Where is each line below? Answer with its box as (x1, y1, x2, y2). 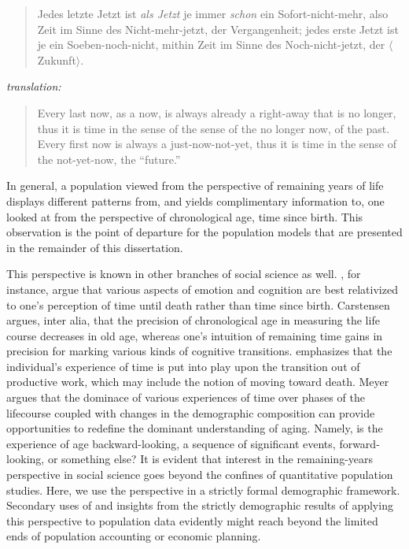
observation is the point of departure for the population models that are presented (6, 224, 403, 240)
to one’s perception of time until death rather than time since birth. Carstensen (6, 296, 390, 313)
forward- (339, 435, 380, 451)
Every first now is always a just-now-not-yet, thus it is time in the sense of (37, 135, 397, 152)
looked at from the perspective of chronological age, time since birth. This (6, 208, 363, 224)
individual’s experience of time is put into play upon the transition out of (6, 358, 360, 374)
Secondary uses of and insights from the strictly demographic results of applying (6, 497, 393, 514)
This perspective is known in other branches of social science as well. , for (6, 265, 361, 282)
